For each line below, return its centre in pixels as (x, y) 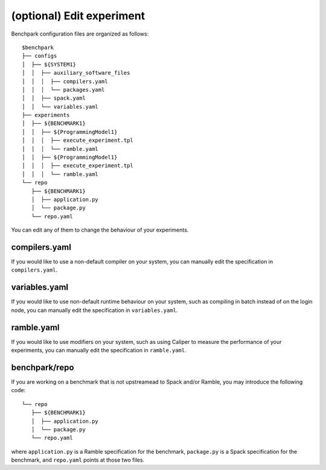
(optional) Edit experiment (78, 16)
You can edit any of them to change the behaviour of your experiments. (100, 230)
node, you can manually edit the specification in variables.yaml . (94, 310)
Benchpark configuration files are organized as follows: (80, 34)
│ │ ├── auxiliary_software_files (76, 73)
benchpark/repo (43, 367)
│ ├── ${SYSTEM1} (49, 64)
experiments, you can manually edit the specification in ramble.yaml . (99, 351)
